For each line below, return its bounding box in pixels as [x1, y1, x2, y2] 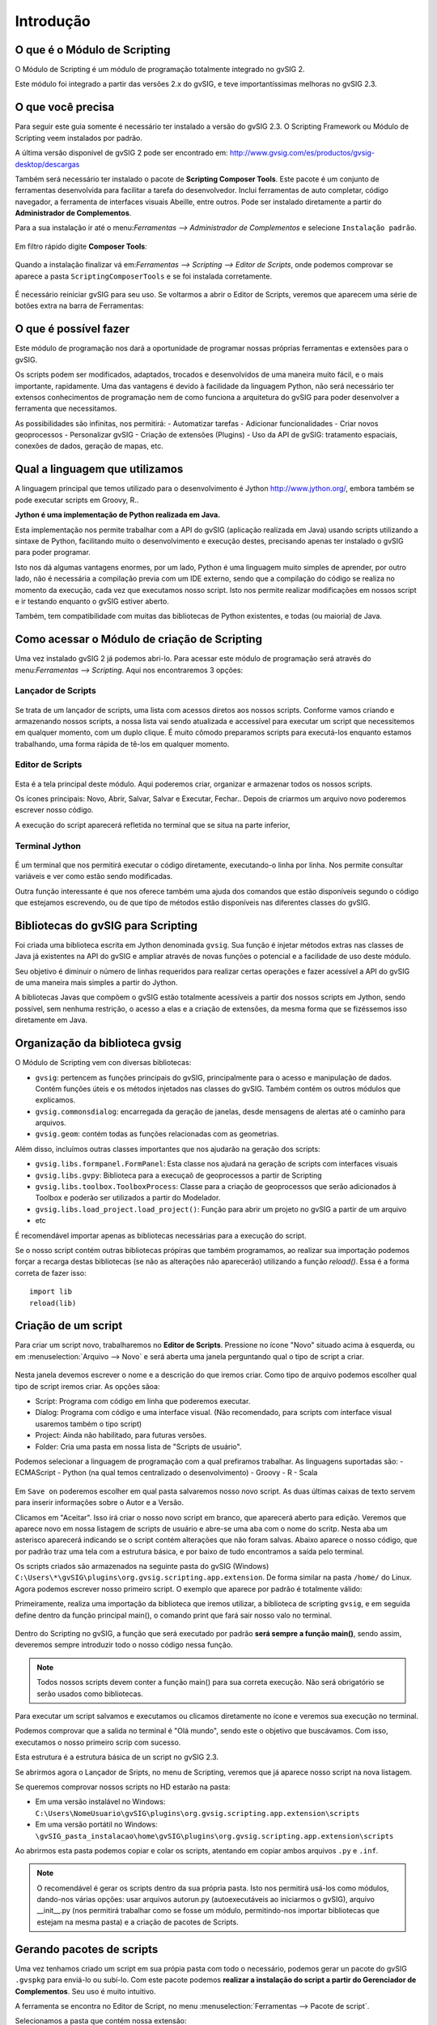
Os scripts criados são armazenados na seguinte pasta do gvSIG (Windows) [15, 1562, 269, 1571]
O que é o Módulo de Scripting [15, 43, 171, 57]
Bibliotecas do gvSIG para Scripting [15, 919, 198, 932]
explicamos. [35, 1095, 76, 1105]
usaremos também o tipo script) [35, 1418, 142, 1429]
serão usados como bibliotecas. [36, 1689, 143, 1699]
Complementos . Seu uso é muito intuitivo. [15, 1986, 156, 1996]
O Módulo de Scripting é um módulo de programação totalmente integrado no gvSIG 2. [15, 65, 305, 75]
